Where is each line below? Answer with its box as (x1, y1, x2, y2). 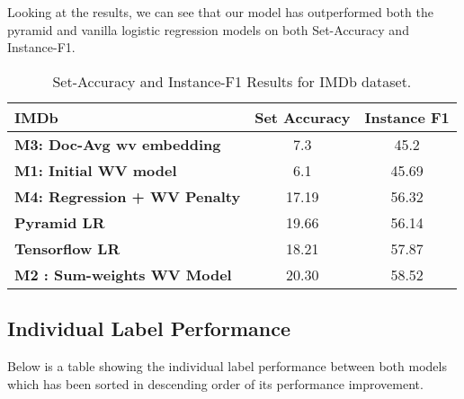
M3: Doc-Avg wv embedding (14, 133, 221, 155)
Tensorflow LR (14, 237, 120, 259)
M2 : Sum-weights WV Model (14, 263, 232, 285)
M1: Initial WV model (14, 159, 177, 181)
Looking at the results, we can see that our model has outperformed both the (7, 3, 433, 21)
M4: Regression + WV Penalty (14, 185, 241, 207)
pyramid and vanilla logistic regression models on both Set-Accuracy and (7, 20, 409, 39)
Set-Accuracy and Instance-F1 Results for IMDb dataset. (52, 70, 412, 92)
